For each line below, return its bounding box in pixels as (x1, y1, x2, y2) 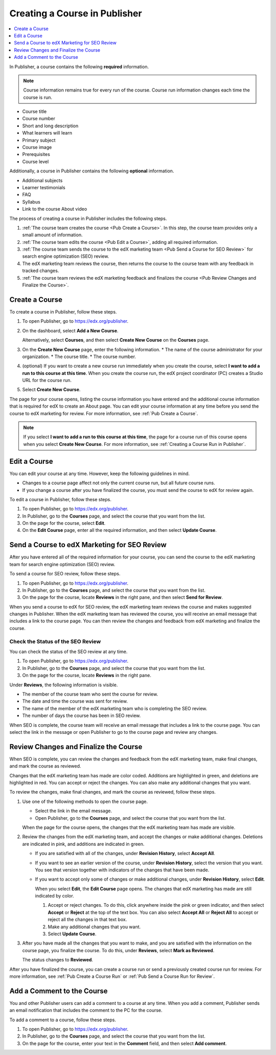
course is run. (23, 94, 53, 100)
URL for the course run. (22, 377, 72, 384)
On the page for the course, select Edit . (22, 520, 106, 526)
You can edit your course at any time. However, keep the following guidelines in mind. (9, 470, 190, 477)
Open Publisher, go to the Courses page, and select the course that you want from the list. (35, 815, 226, 821)
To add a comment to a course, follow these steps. (9, 1017, 116, 1023)
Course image (22, 144, 52, 150)
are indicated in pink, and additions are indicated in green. (22, 841, 145, 847)
